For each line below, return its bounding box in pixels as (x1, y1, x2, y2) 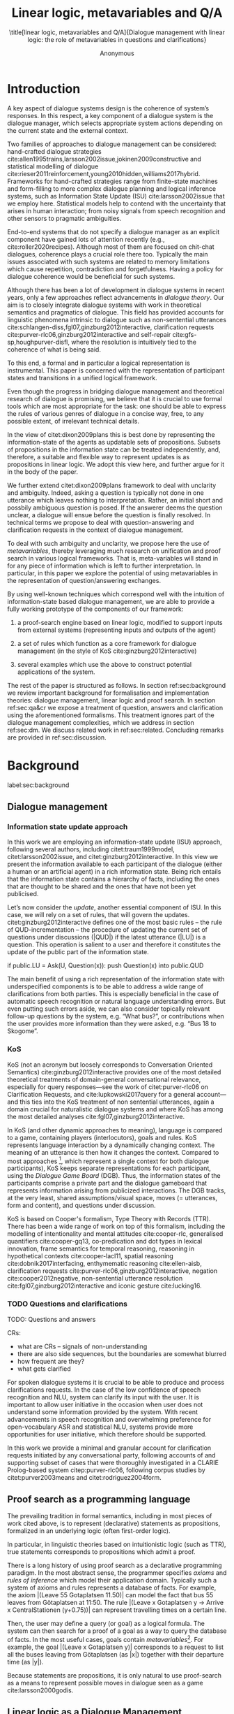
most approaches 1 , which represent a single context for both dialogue (7, 1155, 210, 1165)
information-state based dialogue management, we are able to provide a (7, 597, 214, 605)
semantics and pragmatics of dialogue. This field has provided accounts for (7, 308, 224, 316)
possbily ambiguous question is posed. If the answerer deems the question (7, 503, 223, 512)
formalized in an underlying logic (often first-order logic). (7, 1527, 171, 1535)
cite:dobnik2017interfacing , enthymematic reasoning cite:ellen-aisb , (7, 1260, 202, 1268)
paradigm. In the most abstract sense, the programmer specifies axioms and (7, 1569, 227, 1577)
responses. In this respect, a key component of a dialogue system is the (7, 111, 214, 120)
